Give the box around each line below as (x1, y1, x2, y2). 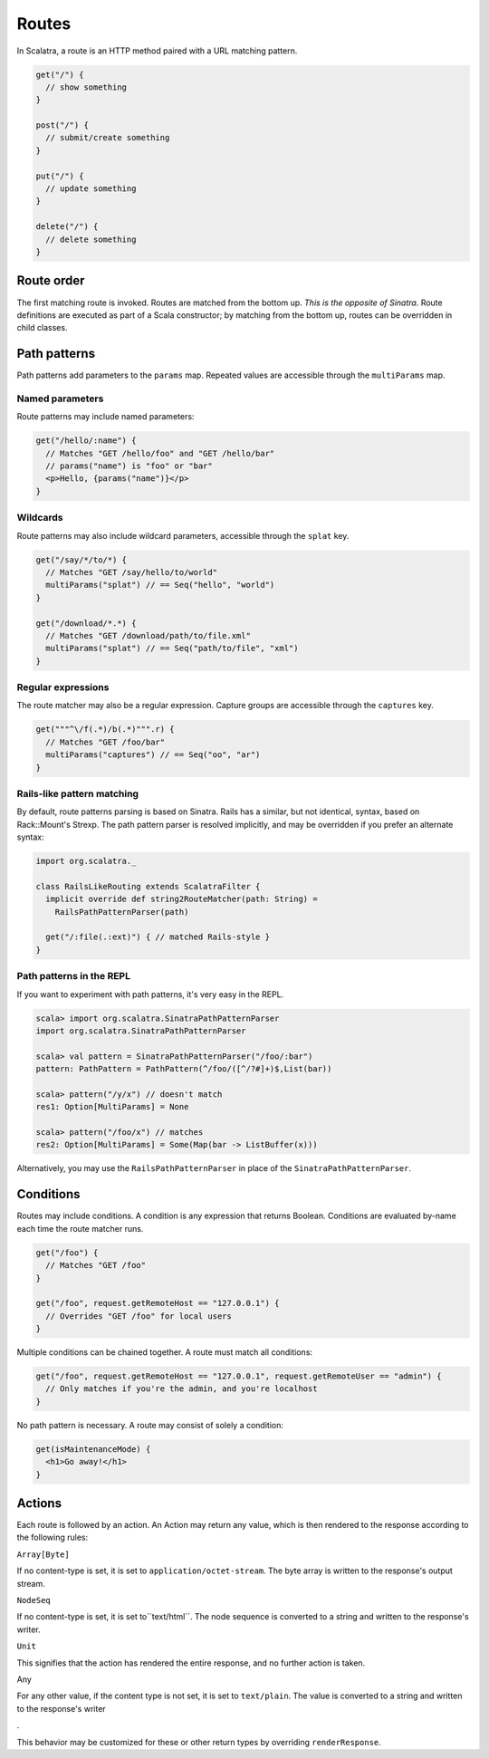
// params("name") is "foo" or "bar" (45, 461, 213, 471)
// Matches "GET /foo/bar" (45, 736, 166, 747)
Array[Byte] (16, 1549, 70, 1560)
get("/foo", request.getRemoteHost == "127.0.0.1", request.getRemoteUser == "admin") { (35, 1371, 443, 1381)
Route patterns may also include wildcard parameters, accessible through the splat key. (16, 530, 350, 541)
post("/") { (35, 120, 90, 130)
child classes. (16, 322, 68, 333)
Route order (16, 273, 85, 289)
